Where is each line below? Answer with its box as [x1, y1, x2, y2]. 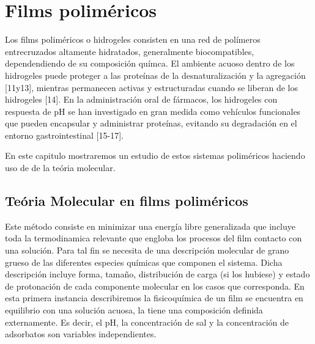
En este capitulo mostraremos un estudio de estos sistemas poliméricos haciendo [5, 149, 305, 162]
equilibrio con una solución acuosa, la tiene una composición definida [5, 304, 263, 317]
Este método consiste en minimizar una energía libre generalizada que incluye [5, 219, 296, 232]
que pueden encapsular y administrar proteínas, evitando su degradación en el [5, 117, 297, 130]
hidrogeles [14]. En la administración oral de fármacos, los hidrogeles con [5, 93, 278, 106]
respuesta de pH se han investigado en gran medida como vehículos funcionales [5, 104, 301, 117]
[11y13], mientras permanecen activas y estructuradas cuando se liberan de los [5, 81, 298, 93]
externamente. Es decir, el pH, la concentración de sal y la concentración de [5, 315, 289, 328]
